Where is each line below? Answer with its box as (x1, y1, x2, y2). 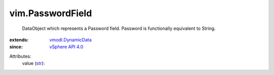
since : (9, 44, 23, 50)
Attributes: (9, 53, 31, 59)
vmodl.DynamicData (49, 36, 92, 43)
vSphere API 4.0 (49, 44, 84, 50)
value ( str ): (22, 60, 45, 66)
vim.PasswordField (9, 8, 92, 19)
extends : (9, 36, 29, 43)
